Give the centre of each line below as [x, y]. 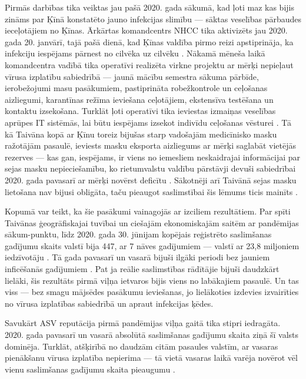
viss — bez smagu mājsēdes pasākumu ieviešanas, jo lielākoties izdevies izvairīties [152, 292]
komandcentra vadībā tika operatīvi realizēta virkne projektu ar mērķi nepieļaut [149, 64]
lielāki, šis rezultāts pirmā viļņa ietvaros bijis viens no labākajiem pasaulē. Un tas [152, 280]
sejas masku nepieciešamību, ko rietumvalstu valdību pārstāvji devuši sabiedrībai [150, 168]
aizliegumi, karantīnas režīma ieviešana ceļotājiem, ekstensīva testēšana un [139, 99]
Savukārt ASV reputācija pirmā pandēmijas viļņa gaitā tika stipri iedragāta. [143, 323]
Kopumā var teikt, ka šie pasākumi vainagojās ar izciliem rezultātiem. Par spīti [148, 211]
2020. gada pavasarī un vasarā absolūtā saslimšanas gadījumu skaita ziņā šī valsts [152, 335]
